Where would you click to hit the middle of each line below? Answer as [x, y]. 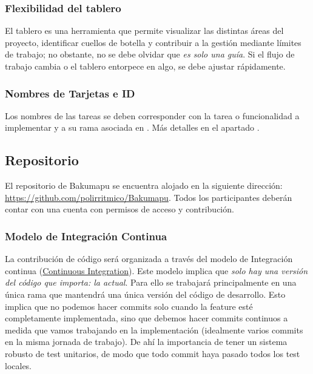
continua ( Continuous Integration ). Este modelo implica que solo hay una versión [156, 270]
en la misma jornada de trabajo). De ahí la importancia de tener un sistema [146, 342]
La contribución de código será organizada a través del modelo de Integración [149, 259]
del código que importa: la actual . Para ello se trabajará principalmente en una [151, 282]
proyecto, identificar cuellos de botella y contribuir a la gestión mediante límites [153, 42]
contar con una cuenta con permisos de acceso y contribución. [119, 209]
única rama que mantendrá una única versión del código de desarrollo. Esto [145, 294]
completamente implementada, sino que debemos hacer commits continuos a [146, 318]
